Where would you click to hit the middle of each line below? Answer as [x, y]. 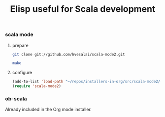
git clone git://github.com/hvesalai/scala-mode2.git [68, 54]
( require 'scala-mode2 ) [37, 86]
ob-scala [16, 98]
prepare [20, 45]
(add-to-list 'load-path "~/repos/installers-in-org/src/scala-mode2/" [87, 82]
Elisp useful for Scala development [83, 9]
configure [22, 73]
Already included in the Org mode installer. [49, 110]
